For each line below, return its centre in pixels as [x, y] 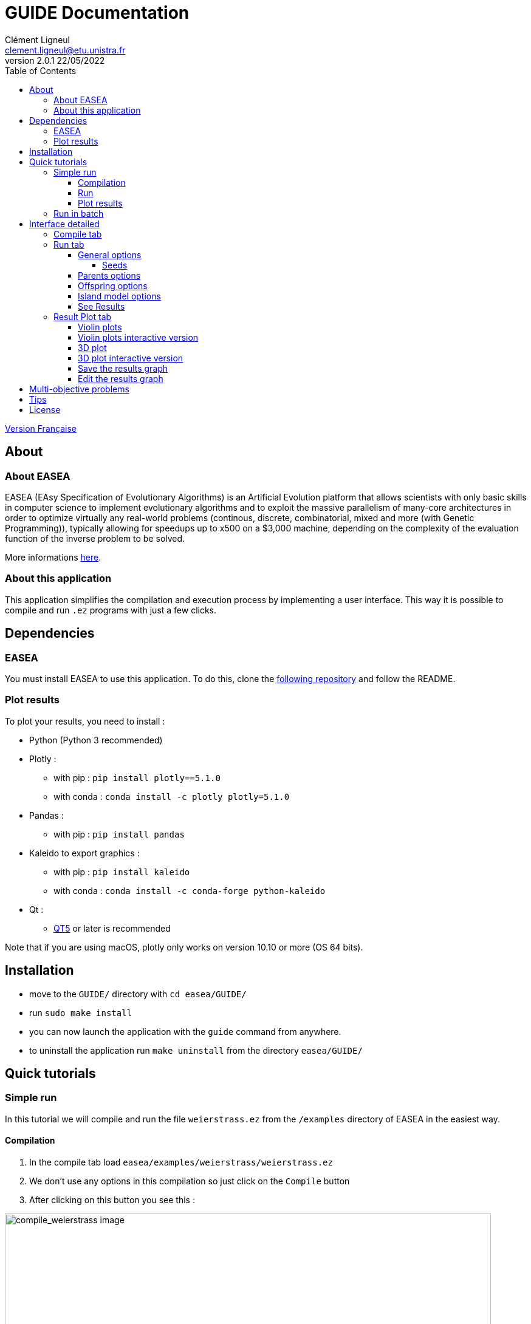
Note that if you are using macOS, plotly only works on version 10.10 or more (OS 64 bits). [184, 947]
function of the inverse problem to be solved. [95, 538]
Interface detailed [64, 224]
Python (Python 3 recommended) [96, 740]
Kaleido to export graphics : [84, 853]
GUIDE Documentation [97, 13]
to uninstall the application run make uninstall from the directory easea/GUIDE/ [196, 1050]
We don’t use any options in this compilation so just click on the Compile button [190, 1181]
